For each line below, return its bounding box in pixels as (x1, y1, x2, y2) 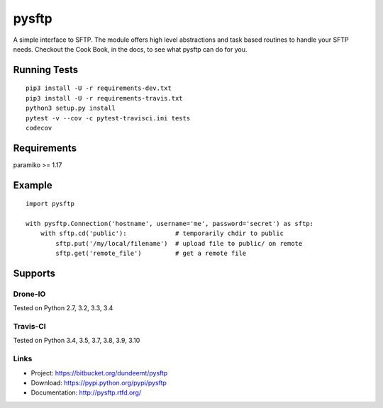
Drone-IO (13, 289, 46, 299)
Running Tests (13, 64, 78, 76)
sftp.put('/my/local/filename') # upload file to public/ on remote (55, 239, 303, 247)
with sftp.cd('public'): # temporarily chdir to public (40, 229, 284, 237)
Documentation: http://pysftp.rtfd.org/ (30, 388, 142, 397)
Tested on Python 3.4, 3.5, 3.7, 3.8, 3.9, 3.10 (13, 336, 140, 345)
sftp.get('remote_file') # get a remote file (55, 249, 247, 258)
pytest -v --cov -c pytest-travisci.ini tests (26, 114, 191, 122)
